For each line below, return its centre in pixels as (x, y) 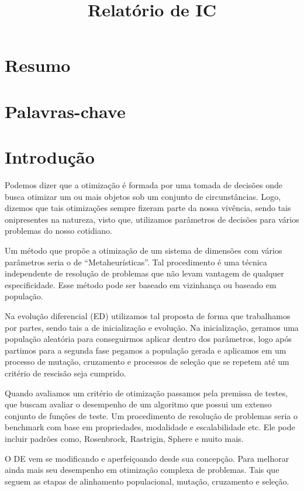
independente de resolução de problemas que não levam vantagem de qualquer (144, 273)
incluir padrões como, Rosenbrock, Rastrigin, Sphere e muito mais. (124, 438)
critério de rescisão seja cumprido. (65, 373)
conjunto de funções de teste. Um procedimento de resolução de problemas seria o (151, 415)
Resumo (38, 65)
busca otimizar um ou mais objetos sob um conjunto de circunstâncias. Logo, (143, 196)
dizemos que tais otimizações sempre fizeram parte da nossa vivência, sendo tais (148, 208)
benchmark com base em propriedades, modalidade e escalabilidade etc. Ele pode (150, 427)
